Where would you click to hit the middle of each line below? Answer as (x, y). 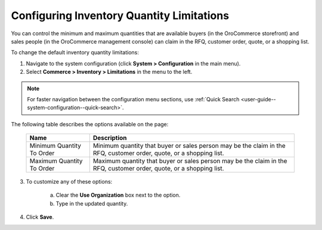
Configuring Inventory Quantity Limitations (120, 15)
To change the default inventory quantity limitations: (75, 52)
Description (110, 138)
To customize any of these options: (69, 182)
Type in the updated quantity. (92, 203)
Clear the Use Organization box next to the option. (118, 195)
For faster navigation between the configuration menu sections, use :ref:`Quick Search (133, 99)
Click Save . (40, 217)
